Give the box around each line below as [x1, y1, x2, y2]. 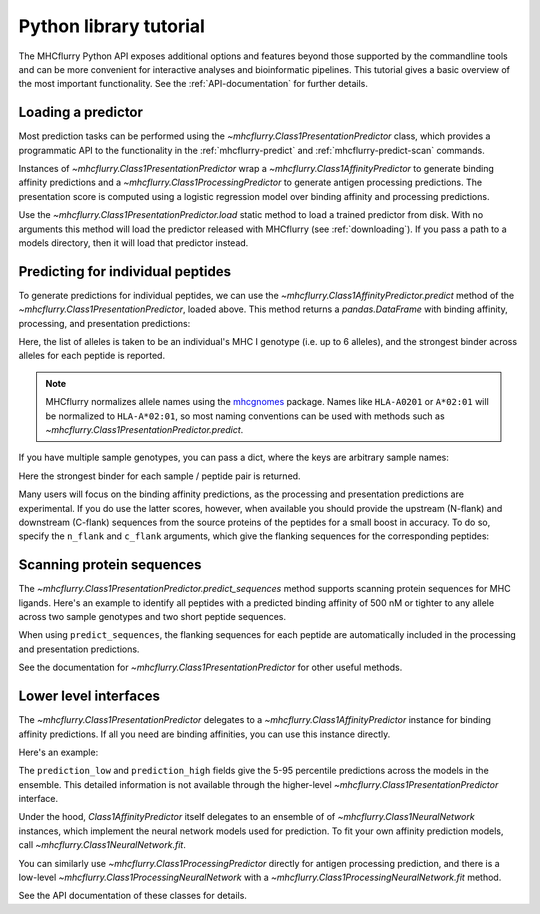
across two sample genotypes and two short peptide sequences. [18, 611, 287, 623]
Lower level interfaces [18, 688, 160, 705]
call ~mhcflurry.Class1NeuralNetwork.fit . [18, 839, 187, 851]
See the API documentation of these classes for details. [18, 890, 247, 902]
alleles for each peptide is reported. [18, 350, 165, 362]
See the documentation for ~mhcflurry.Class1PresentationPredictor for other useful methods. [18, 661, 403, 674]
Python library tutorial [18, 15, 205, 37]
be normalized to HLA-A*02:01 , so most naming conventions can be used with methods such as [45, 410, 445, 422]
